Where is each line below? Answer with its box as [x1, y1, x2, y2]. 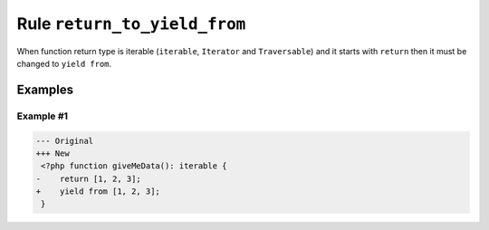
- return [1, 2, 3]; [35, 173, 142, 184]
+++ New [35, 148, 70, 158]
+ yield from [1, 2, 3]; [35, 187, 160, 196]
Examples [16, 81, 74, 97]
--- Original [35, 136, 94, 146]
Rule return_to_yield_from [16, 14, 246, 34]
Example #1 [16, 110, 68, 122]
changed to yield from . [16, 58, 112, 69]
